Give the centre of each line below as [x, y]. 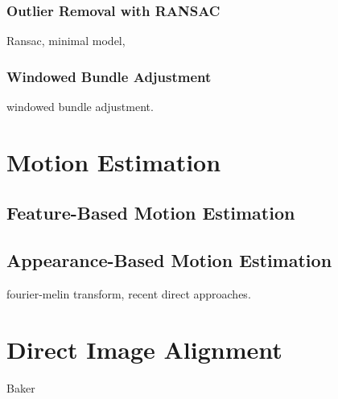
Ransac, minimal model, [66, 41]
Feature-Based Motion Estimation [151, 213]
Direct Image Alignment [144, 349]
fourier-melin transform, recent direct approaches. [129, 293]
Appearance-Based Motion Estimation [169, 260]
